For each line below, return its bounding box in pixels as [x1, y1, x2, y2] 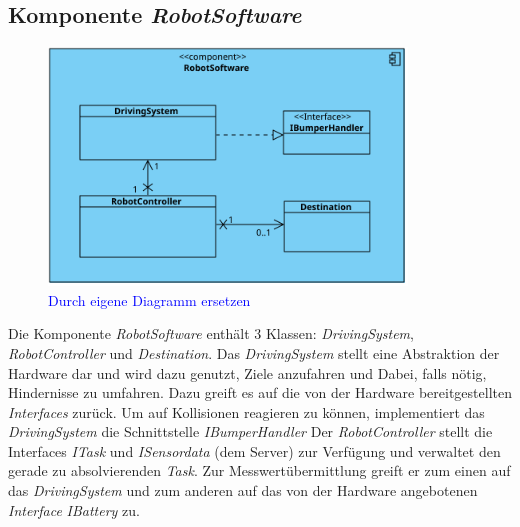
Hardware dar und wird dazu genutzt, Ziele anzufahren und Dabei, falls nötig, [8, 362, 487, 383]
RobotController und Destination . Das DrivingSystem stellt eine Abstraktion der [8, 342, 500, 363]
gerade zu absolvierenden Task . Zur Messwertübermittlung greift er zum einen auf [8, 460, 511, 481]
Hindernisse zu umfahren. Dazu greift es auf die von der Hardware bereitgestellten [8, 382, 512, 403]
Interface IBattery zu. [8, 499, 140, 520]
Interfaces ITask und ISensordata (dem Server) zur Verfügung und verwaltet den [8, 440, 501, 461]
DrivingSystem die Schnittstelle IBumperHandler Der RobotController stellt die [8, 421, 493, 442]
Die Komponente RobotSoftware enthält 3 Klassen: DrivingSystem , [8, 323, 414, 344]
